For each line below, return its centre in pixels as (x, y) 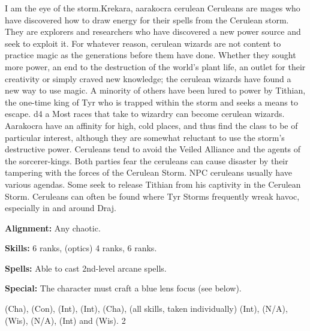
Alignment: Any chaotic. (53, 228)
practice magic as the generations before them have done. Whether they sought (151, 55)
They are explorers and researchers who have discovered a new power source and (153, 31)
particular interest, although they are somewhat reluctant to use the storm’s (145, 137)
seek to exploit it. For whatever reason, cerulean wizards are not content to (143, 43)
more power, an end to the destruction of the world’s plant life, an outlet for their (155, 66)
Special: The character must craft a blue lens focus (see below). (123, 288)
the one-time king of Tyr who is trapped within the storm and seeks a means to (151, 102)
